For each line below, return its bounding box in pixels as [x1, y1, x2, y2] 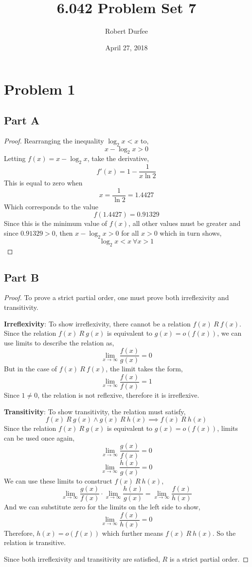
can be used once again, [4, 432, 75, 443]
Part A [4, 112, 40, 127]
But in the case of [4, 364, 57, 374]
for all [121, 228, 139, 238]
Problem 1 [4, 79, 75, 99]
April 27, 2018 [105, 42, 148, 52]
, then [55, 228, 73, 238]
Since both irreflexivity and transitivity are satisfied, [4, 554, 160, 564]
